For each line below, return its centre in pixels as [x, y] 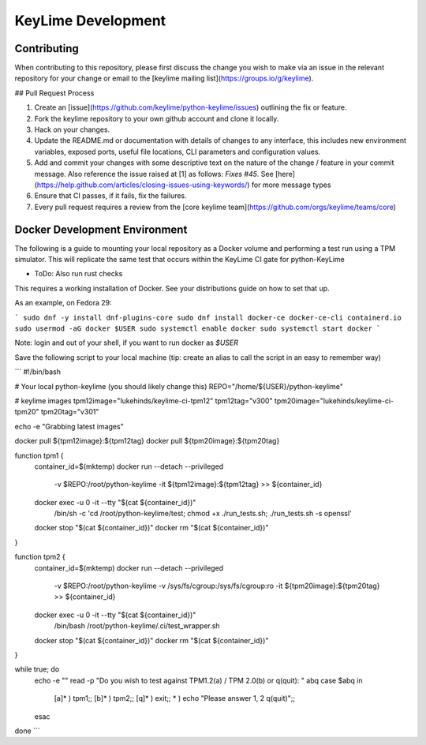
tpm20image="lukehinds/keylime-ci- [334, 401]
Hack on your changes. [72, 129]
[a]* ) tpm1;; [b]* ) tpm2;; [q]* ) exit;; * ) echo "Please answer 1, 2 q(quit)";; [175, 698]
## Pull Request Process [54, 93]
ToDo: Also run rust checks [78, 274]
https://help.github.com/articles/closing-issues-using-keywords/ [142, 185]
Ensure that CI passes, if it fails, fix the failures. [110, 196]
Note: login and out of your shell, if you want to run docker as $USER [126, 343]
